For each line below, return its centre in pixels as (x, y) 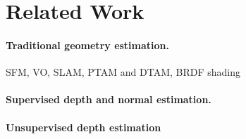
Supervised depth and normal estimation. (109, 99)
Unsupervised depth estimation (84, 127)
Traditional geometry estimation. (88, 45)
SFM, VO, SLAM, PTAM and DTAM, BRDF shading (123, 72)
